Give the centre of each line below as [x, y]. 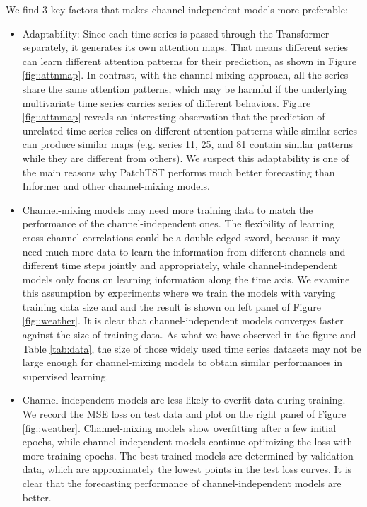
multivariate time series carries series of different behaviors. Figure [167, 102]
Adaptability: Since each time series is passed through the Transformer [176, 33]
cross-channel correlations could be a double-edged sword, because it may [181, 237]
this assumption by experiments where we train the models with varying [179, 293]
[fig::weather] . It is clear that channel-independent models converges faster [183, 320]
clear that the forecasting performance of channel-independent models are [182, 483]
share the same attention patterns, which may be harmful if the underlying [185, 88]
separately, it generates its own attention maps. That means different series [185, 47]
